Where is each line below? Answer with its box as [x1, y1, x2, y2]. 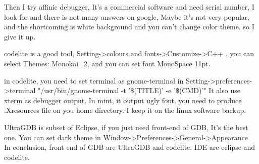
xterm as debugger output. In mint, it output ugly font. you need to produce [4, 95, 242, 105]
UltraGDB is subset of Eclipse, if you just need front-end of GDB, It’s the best [4, 121, 248, 132]
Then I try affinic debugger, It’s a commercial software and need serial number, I [4, 2, 254, 12]
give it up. [4, 31, 36, 42]
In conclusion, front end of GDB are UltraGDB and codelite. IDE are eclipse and [4, 142, 255, 152]
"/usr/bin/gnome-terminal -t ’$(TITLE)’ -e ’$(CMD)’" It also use [37, 85, 240, 96]
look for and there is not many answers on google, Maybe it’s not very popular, [4, 11, 250, 22]
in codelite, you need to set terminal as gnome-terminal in [4, 75, 184, 86]
